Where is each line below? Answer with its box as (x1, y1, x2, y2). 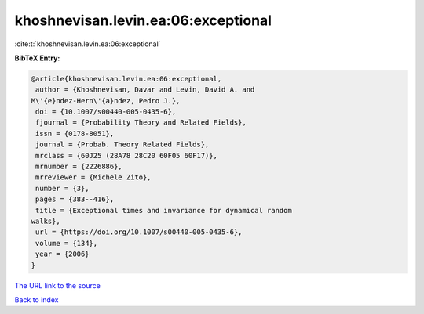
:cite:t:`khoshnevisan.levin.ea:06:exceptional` (14, 39, 161, 49)
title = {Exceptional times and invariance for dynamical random (35, 206, 292, 215)
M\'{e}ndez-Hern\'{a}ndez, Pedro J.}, (31, 96, 181, 105)
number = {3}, (35, 184, 90, 193)
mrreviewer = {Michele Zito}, (35, 173, 152, 182)
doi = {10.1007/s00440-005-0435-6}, (35, 107, 177, 117)
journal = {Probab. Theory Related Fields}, (35, 140, 210, 149)
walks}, (31, 217, 60, 226)
